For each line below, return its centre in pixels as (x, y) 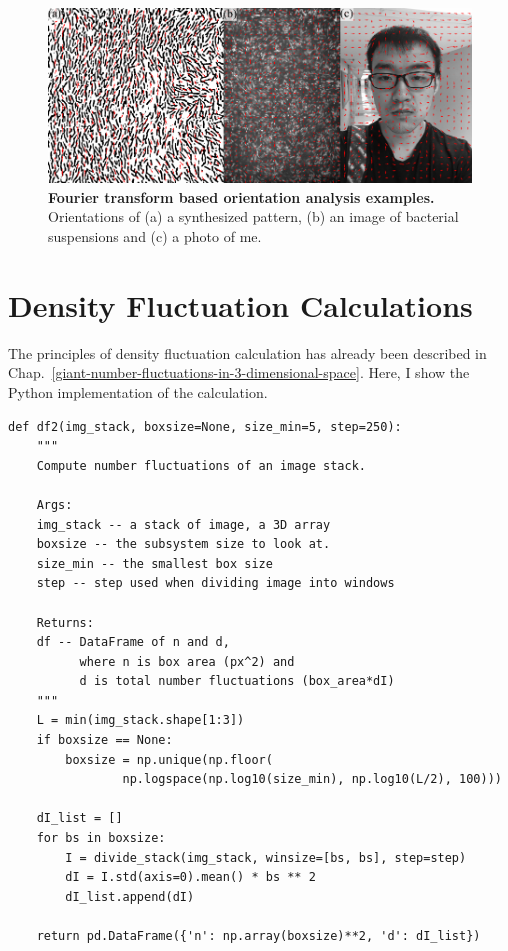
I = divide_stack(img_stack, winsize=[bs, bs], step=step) (266, 857)
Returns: (65, 622)
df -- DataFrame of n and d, (133, 642)
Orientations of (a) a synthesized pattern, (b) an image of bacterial (253, 216)
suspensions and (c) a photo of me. (155, 236)
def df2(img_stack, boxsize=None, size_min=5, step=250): (205, 426)
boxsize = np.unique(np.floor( (169, 759)
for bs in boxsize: (101, 838)
